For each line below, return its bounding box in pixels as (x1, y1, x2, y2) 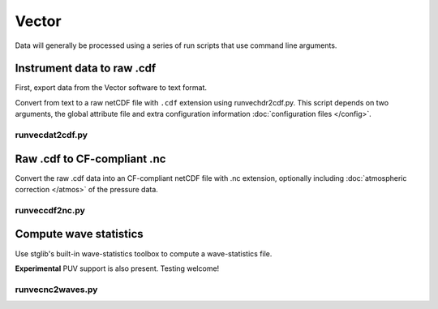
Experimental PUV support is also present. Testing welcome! (15, 264, 220, 273)
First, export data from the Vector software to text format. (15, 83, 207, 92)
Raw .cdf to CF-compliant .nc (15, 152, 166, 165)
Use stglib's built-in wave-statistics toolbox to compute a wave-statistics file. (15, 248, 273, 259)
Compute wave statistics (15, 227, 144, 241)
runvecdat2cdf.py (15, 130, 88, 140)
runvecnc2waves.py (15, 284, 98, 295)
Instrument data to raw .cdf (15, 62, 157, 75)
